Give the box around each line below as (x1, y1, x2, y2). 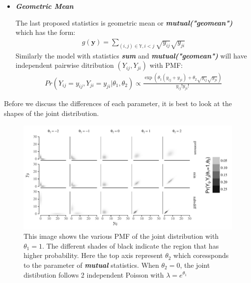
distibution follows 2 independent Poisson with (24, 269, 164, 280)
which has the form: (15, 27, 76, 37)
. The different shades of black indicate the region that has (42, 240, 219, 251)
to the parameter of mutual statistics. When (24, 259, 159, 270)
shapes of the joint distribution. (4, 108, 99, 118)
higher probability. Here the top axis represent (24, 250, 163, 260)
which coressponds (173, 250, 229, 260)
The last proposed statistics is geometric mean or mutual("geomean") (15, 17, 233, 28)
